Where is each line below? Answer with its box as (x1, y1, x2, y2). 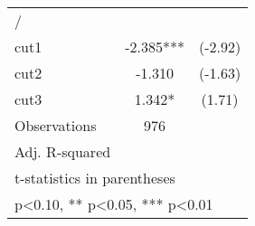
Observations (14, 115, 97, 136)
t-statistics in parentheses (14, 167, 175, 188)
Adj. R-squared (14, 141, 111, 162)
